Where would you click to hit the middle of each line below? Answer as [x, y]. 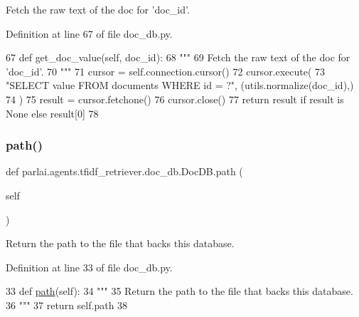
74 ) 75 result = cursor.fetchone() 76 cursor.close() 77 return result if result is [175, 99]
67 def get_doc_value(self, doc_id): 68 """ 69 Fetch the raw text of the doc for [178, 57]
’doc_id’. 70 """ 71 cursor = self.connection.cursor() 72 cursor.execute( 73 [166, 71]
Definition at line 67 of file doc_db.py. [89, 33]
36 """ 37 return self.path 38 [67, 305]
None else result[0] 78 [52, 113]
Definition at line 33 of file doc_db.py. [89, 267]
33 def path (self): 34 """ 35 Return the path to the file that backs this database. [179, 291]
